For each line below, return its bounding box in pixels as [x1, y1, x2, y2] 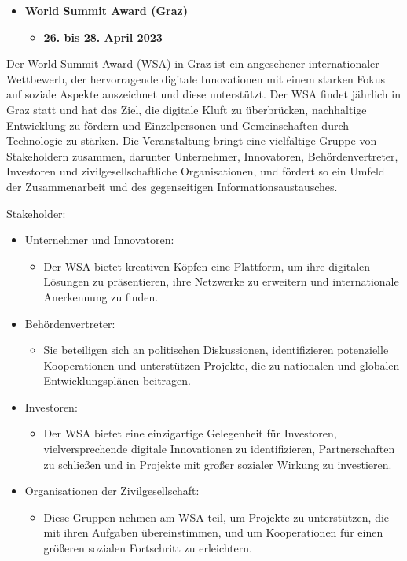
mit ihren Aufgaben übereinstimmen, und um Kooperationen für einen [43, 524, 383, 541]
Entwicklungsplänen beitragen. [43, 372, 191, 389]
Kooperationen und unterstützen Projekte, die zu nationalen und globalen [43, 356, 400, 373]
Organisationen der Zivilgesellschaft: [24, 482, 200, 499]
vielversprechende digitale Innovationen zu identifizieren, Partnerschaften [43, 441, 395, 457]
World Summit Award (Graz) [24, 2, 188, 18]
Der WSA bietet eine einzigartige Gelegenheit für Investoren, [43, 425, 337, 441]
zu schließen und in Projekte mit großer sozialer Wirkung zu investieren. [43, 456, 392, 472]
